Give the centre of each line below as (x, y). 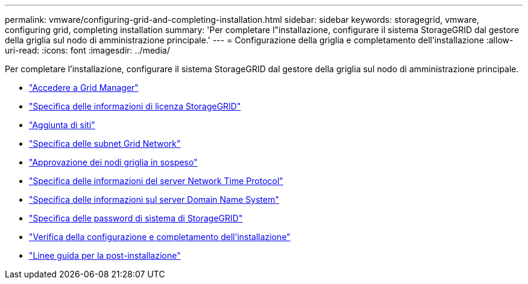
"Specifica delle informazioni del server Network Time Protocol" (156, 181)
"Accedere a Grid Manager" (84, 88)
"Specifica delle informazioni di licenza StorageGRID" (135, 106)
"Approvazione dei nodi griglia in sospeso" (113, 162)
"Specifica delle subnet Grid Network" (105, 144)
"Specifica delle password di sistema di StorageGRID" (136, 218)
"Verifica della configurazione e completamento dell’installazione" (160, 237)
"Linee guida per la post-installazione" (105, 255)
